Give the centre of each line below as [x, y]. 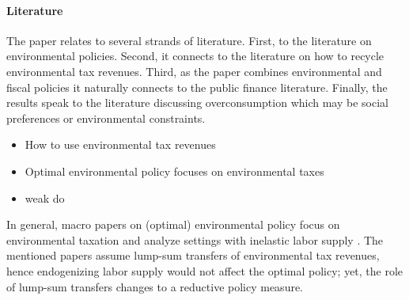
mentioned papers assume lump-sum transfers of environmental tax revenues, [193, 255]
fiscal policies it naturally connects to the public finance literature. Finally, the [197, 87]
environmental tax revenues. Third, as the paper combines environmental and [194, 71]
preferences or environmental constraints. [106, 118]
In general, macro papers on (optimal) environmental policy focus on [173, 224]
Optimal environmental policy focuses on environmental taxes [174, 171]
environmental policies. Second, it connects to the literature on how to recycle [195, 56]
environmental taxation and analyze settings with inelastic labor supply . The [195, 239]
